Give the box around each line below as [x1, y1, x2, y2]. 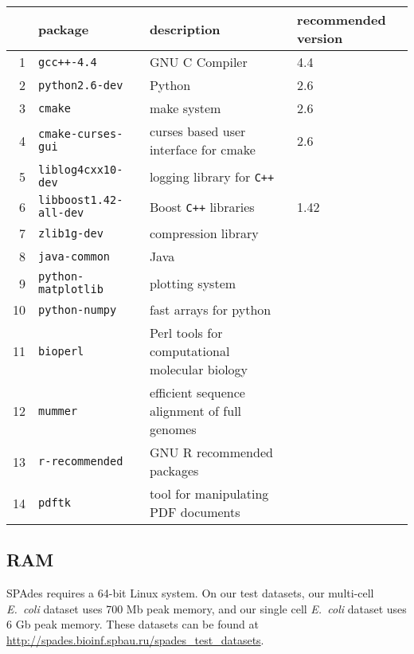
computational [149, 342, 230, 360]
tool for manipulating [149, 484, 269, 503]
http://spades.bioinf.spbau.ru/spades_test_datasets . [6, 631, 264, 648]
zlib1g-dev [38, 226, 103, 240]
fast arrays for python [149, 300, 271, 319]
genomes [149, 420, 197, 438]
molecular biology [149, 360, 248, 378]
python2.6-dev [38, 78, 123, 92]
